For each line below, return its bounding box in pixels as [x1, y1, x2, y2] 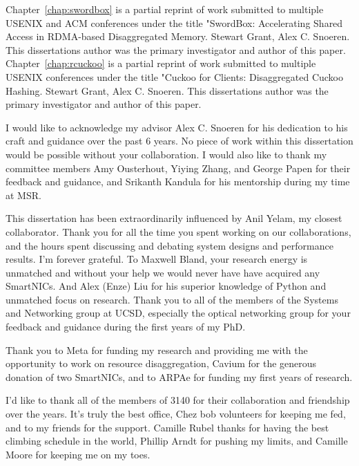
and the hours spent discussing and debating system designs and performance [6, 238, 333, 252]
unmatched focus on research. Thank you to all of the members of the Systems [6, 292, 338, 306]
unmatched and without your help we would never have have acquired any [6, 265, 320, 279]
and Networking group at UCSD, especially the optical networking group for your [6, 306, 351, 320]
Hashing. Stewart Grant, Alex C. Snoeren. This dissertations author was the [6, 83, 329, 97]
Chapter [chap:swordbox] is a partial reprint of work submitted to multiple [6, 2, 324, 16]
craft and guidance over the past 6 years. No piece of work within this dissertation [6, 133, 353, 148]
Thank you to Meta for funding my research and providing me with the [6, 342, 308, 357]
